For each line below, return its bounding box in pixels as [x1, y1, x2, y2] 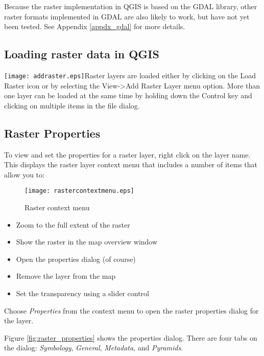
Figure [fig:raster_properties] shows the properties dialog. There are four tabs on [4, 332, 257, 343]
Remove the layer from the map [16, 271, 116, 281]
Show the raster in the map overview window [16, 236, 158, 247]
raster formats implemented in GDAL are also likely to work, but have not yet [4, 11, 250, 21]
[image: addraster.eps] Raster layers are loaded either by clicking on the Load [4, 70, 256, 80]
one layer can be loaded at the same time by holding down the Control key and [4, 90, 252, 101]
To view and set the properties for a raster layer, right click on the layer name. [4, 149, 251, 160]
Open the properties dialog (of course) [16, 253, 136, 264]
